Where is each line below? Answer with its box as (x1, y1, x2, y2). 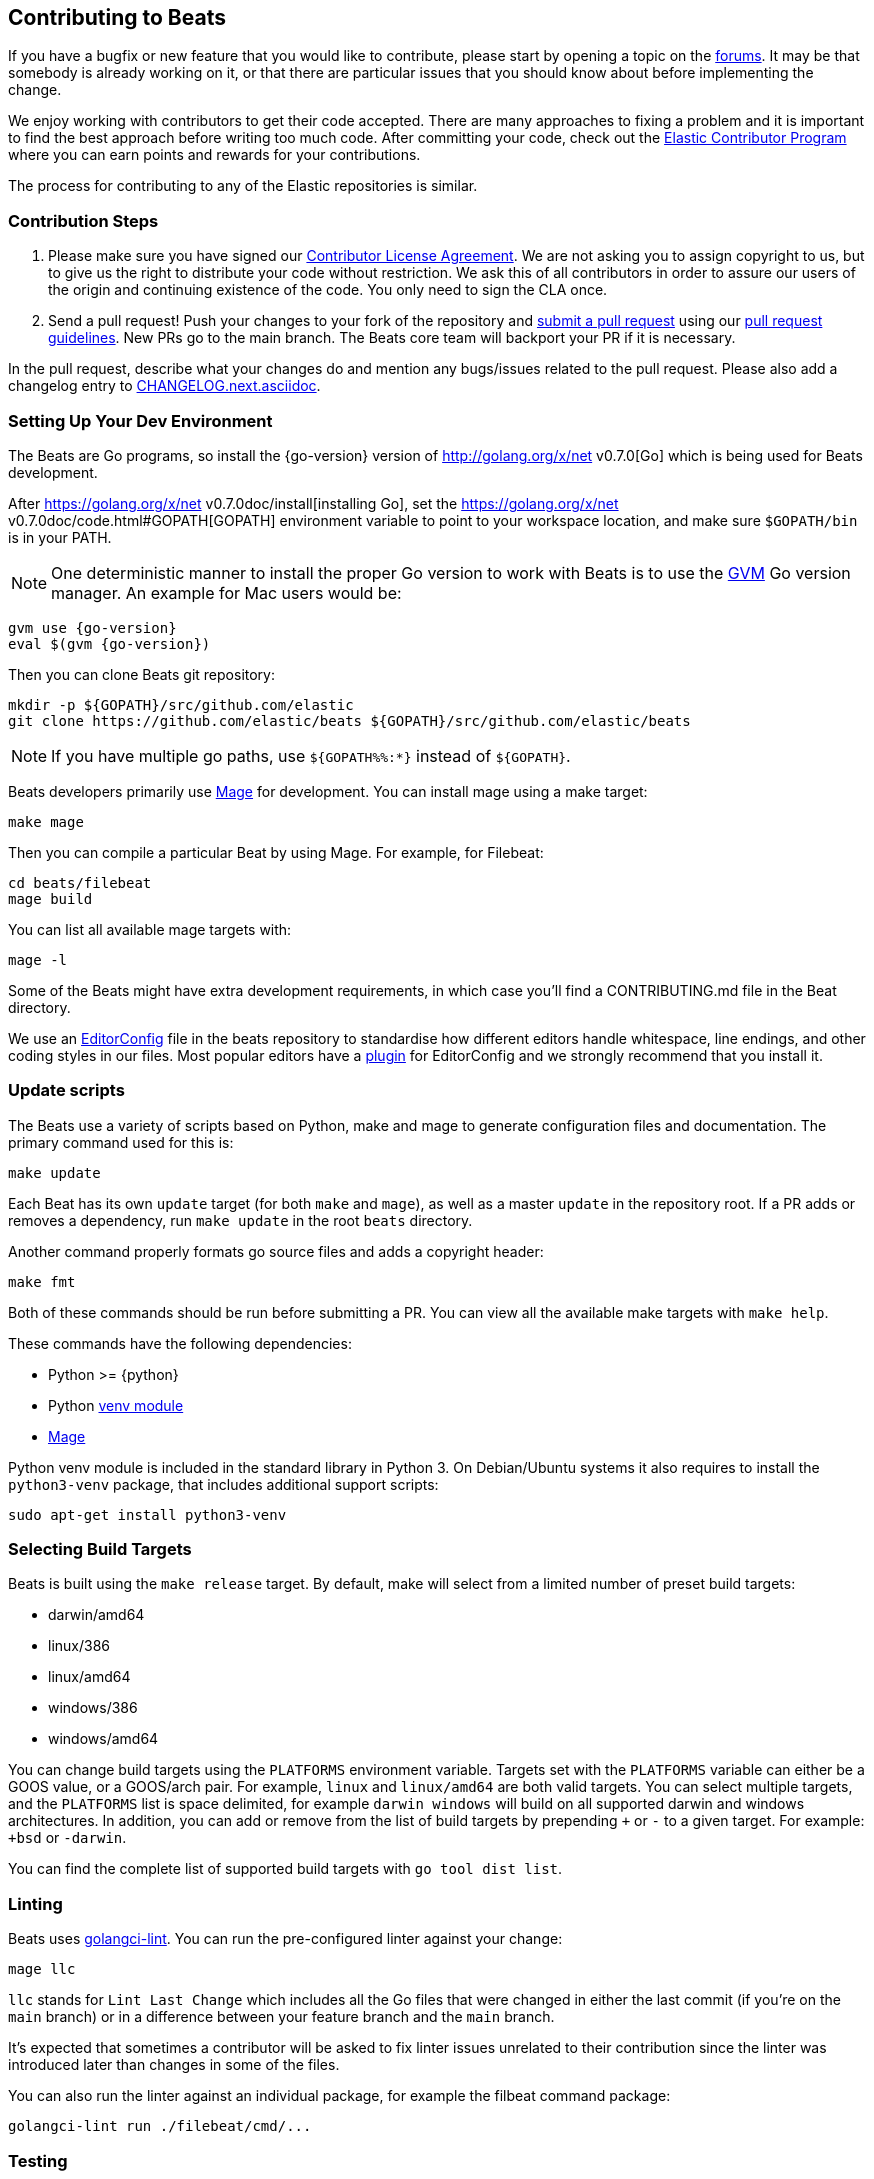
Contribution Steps (8, 210, 159, 231)
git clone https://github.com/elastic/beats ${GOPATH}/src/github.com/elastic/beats (8, 712, 691, 729)
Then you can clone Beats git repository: (8, 665, 276, 683)
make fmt (8, 1273, 76, 1290)
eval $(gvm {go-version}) (8, 635, 211, 652)
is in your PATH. (8, 528, 112, 546)
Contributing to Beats (8, 5, 226, 30)
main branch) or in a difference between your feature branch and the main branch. (8, 2008, 555, 2026)
